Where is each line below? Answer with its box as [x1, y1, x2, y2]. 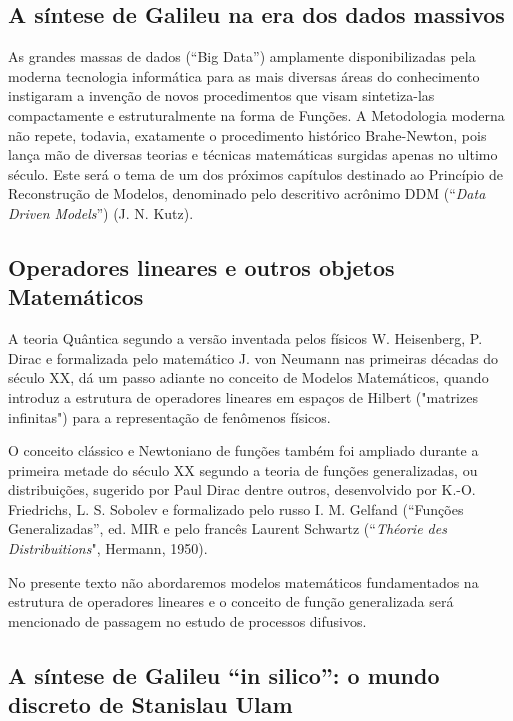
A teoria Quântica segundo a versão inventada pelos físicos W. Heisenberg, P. [8, 328, 483, 349]
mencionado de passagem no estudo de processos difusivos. [8, 610, 367, 631]
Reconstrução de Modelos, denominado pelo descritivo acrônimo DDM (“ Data [8, 183, 486, 204]
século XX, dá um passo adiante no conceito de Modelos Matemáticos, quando [8, 367, 489, 388]
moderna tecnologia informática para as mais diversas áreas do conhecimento [8, 65, 480, 86]
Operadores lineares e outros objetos [8, 251, 395, 282]
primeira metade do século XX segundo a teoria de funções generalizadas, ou [8, 459, 478, 480]
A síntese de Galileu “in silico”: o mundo [8, 659, 440, 690]
